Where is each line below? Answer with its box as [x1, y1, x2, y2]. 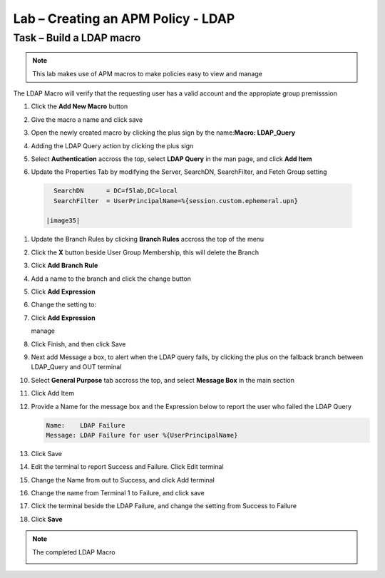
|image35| [46, 217, 81, 225]
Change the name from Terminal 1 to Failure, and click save [31, 489, 205, 497]
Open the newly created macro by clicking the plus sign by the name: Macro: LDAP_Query [31, 128, 296, 137]
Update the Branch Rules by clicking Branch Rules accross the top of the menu [31, 235, 265, 244]
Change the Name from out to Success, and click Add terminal [31, 475, 215, 484]
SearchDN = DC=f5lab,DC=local [53, 187, 178, 195]
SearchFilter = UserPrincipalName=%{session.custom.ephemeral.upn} [53, 197, 299, 205]
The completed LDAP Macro [32, 547, 115, 556]
